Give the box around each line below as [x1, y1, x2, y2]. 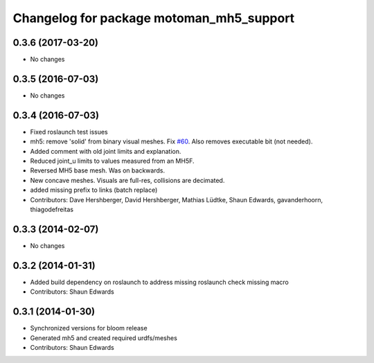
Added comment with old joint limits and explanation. [30, 147, 181, 155]
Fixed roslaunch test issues [30, 127, 109, 136]
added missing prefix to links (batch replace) [30, 186, 158, 194]
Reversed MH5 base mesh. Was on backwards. [30, 166, 166, 175]
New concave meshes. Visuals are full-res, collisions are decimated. [30, 176, 225, 184]
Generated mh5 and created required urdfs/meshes [30, 333, 178, 342]
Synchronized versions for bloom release [30, 324, 148, 333]
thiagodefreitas [30, 205, 74, 213]
